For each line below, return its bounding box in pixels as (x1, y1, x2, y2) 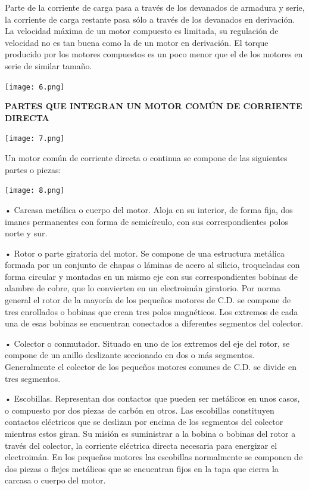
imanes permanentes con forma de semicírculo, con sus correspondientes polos (5, 215, 288, 227)
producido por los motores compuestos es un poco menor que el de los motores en (5, 48, 303, 60)
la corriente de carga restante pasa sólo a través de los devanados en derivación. (5, 13, 295, 25)
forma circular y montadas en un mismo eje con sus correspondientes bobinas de (5, 270, 298, 282)
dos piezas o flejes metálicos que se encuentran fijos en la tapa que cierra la (5, 462, 279, 474)
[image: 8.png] (5, 186, 65, 195)
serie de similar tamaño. (5, 59, 92, 72)
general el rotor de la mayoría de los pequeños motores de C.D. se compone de (5, 294, 291, 306)
